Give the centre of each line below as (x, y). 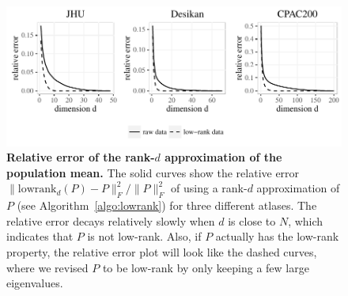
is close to (252, 220)
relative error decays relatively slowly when (111, 220)
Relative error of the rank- (81, 157)
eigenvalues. (35, 283)
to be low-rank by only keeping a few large (206, 267)
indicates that (40, 236)
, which (306, 220)
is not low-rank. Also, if (144, 236)
